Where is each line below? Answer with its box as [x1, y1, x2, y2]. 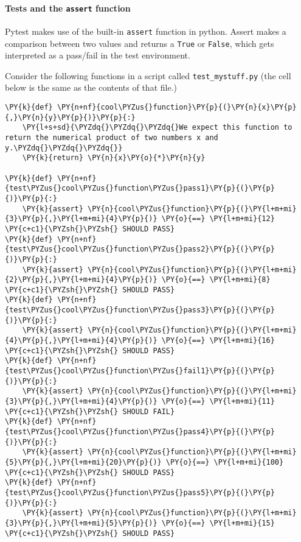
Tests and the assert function [5, 1, 131, 14]
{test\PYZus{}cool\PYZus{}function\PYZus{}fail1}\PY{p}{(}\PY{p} [5, 367, 275, 376]
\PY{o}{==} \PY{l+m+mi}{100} [165, 457, 284, 466]
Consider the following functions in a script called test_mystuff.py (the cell [5, 69, 291, 82]
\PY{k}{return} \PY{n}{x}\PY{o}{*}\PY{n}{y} [22, 153, 206, 163]
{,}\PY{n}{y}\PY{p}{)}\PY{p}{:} [5, 113, 136, 122]
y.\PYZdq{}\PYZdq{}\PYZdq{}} [5, 143, 123, 152]
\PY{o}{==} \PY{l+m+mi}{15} [161, 518, 275, 527]
